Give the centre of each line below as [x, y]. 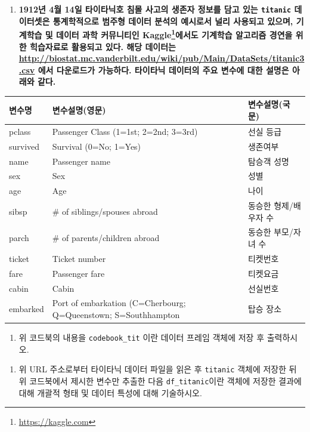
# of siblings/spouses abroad [105, 211]
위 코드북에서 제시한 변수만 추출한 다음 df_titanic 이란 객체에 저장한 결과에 [160, 381]
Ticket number [79, 258]
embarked [27, 309]
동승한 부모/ [270, 232]
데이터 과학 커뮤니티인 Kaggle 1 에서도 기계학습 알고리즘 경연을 [174, 34]
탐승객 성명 [268, 161]
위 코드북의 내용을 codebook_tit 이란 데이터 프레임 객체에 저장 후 [142, 337]
